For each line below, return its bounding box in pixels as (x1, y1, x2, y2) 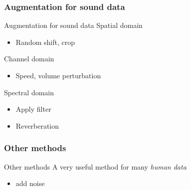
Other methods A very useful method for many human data (4, 161, 187, 172)
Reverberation (15, 120, 59, 131)
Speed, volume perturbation (15, 70, 101, 80)
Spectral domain (4, 87, 54, 97)
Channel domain (4, 53, 54, 64)
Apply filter (15, 104, 51, 114)
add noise (15, 178, 45, 189)
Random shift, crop (15, 36, 75, 47)
